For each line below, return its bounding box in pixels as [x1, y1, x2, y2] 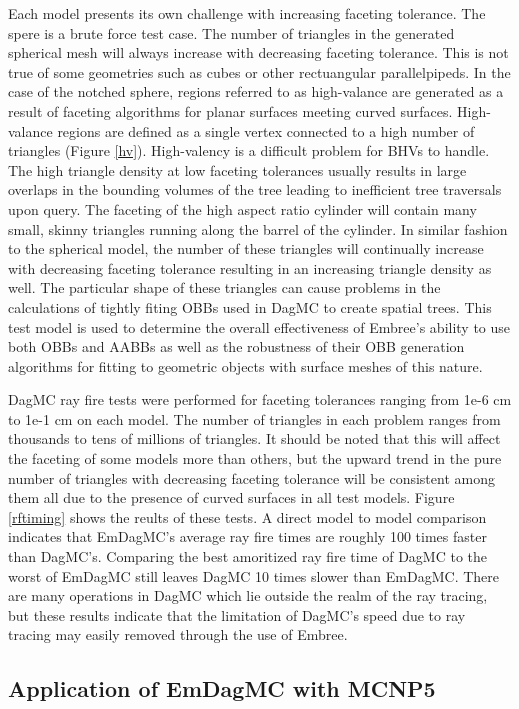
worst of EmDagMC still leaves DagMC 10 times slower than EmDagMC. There [8, 565, 500, 586]
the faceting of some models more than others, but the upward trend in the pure [8, 448, 502, 469]
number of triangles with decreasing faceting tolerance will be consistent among [8, 467, 495, 488]
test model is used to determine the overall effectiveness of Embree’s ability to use [8, 316, 511, 337]
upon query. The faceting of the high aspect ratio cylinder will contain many [8, 198, 477, 219]
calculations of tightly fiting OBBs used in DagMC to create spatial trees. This [8, 296, 492, 317]
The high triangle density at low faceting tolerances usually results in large [8, 159, 467, 180]
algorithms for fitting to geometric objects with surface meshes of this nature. [8, 355, 483, 376]
